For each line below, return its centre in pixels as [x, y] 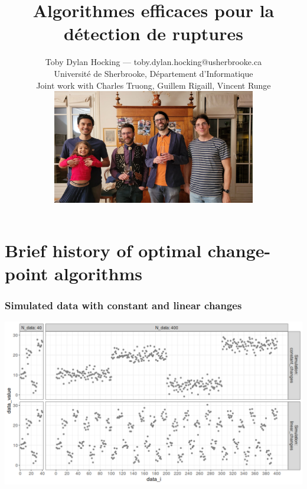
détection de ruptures [153, 33]
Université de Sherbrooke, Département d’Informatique [153, 73]
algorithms [98, 273]
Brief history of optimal [103, 250]
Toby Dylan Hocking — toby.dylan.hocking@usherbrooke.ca [153, 62]
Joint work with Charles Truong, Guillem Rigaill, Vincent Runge [153, 85]
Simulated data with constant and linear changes [123, 305]
